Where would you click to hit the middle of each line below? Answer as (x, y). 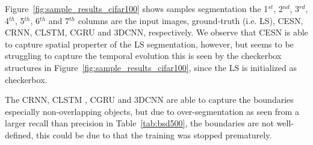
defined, (19, 134)
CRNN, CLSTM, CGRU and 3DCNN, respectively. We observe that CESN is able (156, 32)
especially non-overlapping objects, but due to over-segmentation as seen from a (152, 111)
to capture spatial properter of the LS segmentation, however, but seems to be (149, 44)
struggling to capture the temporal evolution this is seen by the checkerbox (143, 56)
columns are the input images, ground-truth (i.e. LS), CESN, (191, 20)
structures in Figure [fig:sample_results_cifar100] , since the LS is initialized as (151, 67)
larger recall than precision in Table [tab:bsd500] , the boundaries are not (139, 123)
